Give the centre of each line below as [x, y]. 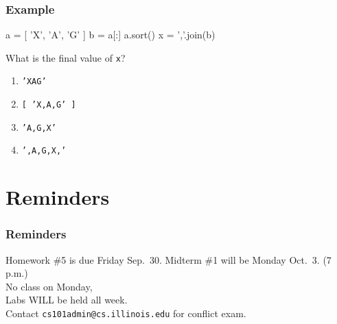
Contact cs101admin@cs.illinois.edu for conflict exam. [126, 313]
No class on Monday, [49, 286]
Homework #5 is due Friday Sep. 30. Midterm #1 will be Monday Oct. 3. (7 [168, 259]
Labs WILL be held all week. [67, 300]
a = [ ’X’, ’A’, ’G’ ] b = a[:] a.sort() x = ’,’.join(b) [111, 35]
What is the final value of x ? [66, 57]
